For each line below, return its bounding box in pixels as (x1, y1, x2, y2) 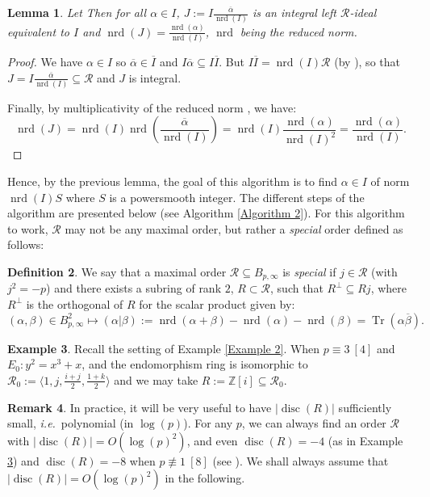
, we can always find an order (241, 415, 386, 432)
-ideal (349, 4, 377, 20)
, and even (186, 432, 238, 449)
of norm (370, 172, 410, 189)
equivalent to (7, 23, 69, 40)
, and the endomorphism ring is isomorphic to (81, 356, 308, 373)
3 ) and (7, 452, 40, 469)
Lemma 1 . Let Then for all (7, 4, 147, 20)
